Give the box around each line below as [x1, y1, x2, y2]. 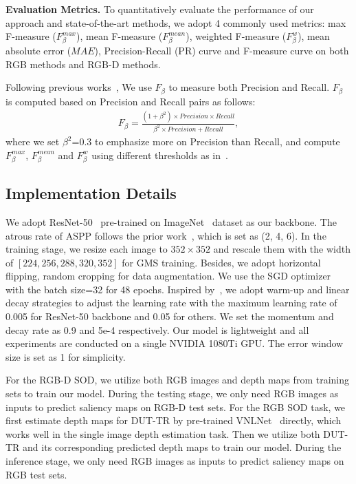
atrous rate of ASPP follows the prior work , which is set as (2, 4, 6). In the [5, 228, 326, 242]
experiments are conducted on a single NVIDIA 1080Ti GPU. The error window [5, 336, 344, 350]
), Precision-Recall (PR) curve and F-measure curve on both [94, 43, 349, 57]
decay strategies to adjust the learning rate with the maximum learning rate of [5, 295, 337, 310]
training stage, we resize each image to [5, 242, 168, 256]
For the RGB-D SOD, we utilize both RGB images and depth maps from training [5, 372, 349, 387]
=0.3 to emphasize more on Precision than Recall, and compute [71, 134, 340, 149]
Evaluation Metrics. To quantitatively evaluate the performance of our [5, 2, 314, 16]
